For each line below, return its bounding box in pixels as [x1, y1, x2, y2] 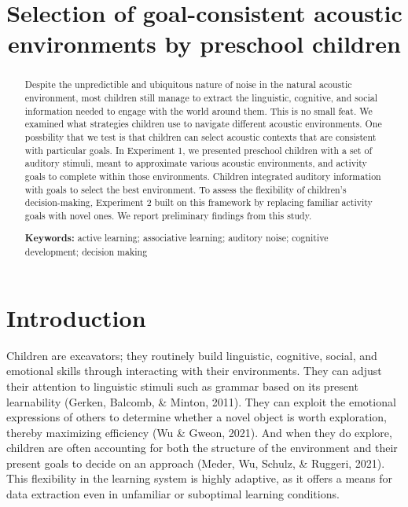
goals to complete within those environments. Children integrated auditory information [24, 169, 381, 182]
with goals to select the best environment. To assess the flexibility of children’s [24, 182, 347, 196]
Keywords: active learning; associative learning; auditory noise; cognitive [24, 231, 329, 245]
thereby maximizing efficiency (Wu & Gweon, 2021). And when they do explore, [6, 424, 392, 440]
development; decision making [24, 245, 148, 259]
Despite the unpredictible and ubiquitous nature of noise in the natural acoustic [24, 78, 352, 91]
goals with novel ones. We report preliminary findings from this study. [24, 208, 312, 222]
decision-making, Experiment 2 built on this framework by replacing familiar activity [24, 196, 373, 209]
